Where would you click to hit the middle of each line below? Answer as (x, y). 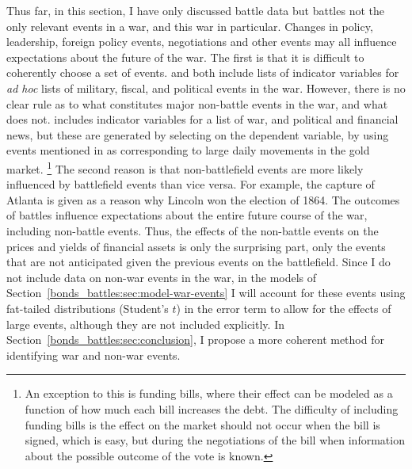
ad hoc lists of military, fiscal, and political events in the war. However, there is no (206, 88)
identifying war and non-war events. (93, 355)
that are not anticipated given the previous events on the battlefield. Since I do (198, 262)
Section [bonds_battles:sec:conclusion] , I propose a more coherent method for (195, 339)
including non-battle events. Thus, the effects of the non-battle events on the (193, 230)
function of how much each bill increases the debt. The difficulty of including (212, 408)
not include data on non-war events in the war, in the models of (162, 277)
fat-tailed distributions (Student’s (88, 308)
